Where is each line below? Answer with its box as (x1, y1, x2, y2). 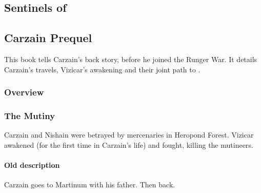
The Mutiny (4, 109, 55, 122)
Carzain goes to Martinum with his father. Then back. (4, 179, 175, 190)
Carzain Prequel (4, 30, 92, 46)
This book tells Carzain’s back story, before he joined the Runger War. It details (4, 53, 257, 64)
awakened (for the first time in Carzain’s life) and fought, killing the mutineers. (4, 139, 253, 150)
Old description (4, 160, 60, 170)
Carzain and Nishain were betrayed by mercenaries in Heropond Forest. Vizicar (4, 129, 254, 140)
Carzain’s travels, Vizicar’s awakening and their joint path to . (4, 64, 200, 74)
